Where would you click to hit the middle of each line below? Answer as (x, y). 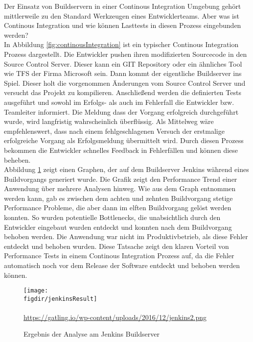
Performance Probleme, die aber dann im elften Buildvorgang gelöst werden (118, 208)
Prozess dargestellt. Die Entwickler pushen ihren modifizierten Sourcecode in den (126, 54)
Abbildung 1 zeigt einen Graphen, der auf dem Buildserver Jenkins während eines (126, 169)
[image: (36, 291)
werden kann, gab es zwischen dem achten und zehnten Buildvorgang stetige (118, 198)
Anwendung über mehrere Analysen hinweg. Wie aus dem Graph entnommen (120, 188)
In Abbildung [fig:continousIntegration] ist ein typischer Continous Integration (121, 44)
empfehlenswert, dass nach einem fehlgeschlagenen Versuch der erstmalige (114, 131)
